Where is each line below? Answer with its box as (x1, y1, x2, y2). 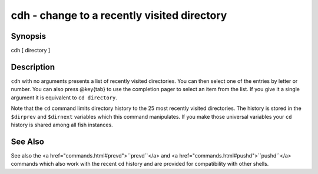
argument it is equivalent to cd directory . (11, 94, 117, 101)
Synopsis (11, 31, 47, 41)
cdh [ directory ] (11, 47, 51, 54)
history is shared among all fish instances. (11, 121, 113, 128)
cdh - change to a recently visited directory (11, 9, 227, 22)
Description (11, 62, 55, 72)
